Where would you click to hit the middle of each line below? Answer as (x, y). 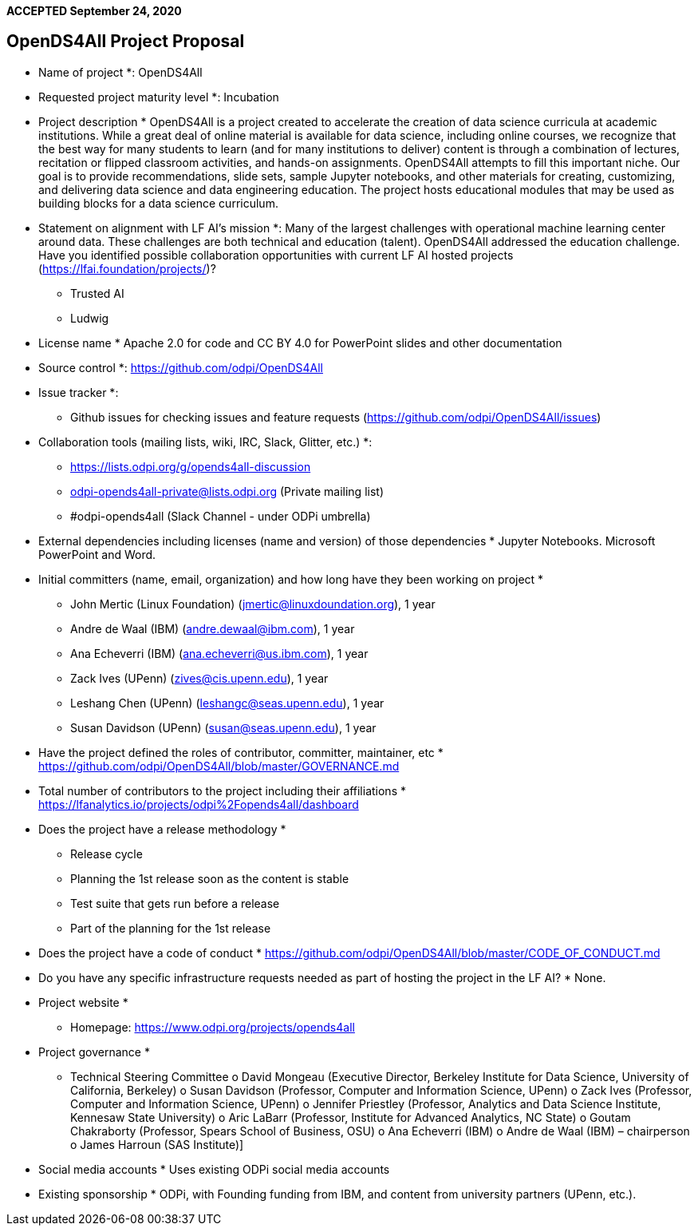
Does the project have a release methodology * (162, 829)
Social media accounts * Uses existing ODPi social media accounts (214, 1169)
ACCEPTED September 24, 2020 (94, 11)
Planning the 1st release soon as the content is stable (210, 878)
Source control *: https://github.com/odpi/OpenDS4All (181, 367)
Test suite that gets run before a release (175, 903)
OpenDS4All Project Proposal (126, 42)
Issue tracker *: (79, 392)
